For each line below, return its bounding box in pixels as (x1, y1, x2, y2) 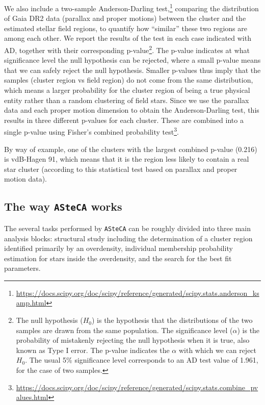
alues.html (16, 392, 48, 402)
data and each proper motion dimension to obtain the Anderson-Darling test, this (4, 105, 259, 115)
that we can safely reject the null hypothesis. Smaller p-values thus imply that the (4, 64, 261, 75)
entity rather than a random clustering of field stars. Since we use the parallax (4, 94, 249, 105)
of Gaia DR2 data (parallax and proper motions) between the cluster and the (4, 13, 246, 23)
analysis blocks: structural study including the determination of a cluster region (4, 233, 253, 243)
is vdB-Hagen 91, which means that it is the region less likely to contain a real (4, 154, 249, 164)
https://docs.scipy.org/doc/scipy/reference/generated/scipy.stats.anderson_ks (16, 287, 259, 298)
